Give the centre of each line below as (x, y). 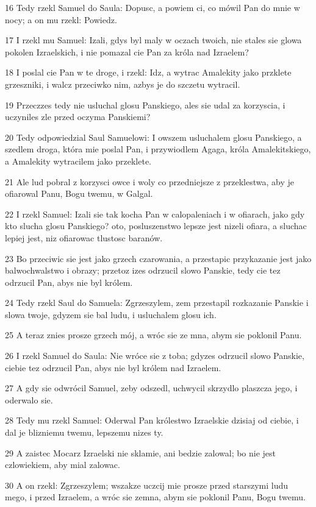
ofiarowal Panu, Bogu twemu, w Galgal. (79, 193)
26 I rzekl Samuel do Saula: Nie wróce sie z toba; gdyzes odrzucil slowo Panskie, (155, 356)
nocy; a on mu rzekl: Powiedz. (61, 19)
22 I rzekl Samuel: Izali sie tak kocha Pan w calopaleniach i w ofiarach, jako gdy (155, 214)
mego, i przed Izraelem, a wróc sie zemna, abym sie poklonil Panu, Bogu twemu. (155, 497)
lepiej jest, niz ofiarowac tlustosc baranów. (84, 237)
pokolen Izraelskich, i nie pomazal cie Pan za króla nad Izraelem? (127, 51)
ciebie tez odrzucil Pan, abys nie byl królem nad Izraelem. (113, 367)
